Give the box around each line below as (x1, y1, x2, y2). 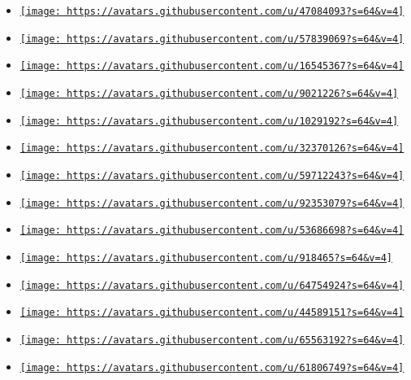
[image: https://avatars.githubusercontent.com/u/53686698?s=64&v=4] (19, 225, 405, 237)
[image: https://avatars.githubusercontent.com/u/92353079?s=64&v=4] (19, 197, 405, 209)
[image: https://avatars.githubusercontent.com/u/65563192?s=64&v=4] (19, 334, 405, 346)
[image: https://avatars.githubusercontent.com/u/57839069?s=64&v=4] (19, 33, 405, 45)
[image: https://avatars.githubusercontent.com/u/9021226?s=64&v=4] (19, 87, 399, 99)
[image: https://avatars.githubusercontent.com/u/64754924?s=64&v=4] (19, 279, 405, 291)
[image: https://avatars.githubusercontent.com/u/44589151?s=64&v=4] (19, 307, 405, 319)
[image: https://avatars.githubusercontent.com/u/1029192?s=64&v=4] (19, 115, 399, 127)
